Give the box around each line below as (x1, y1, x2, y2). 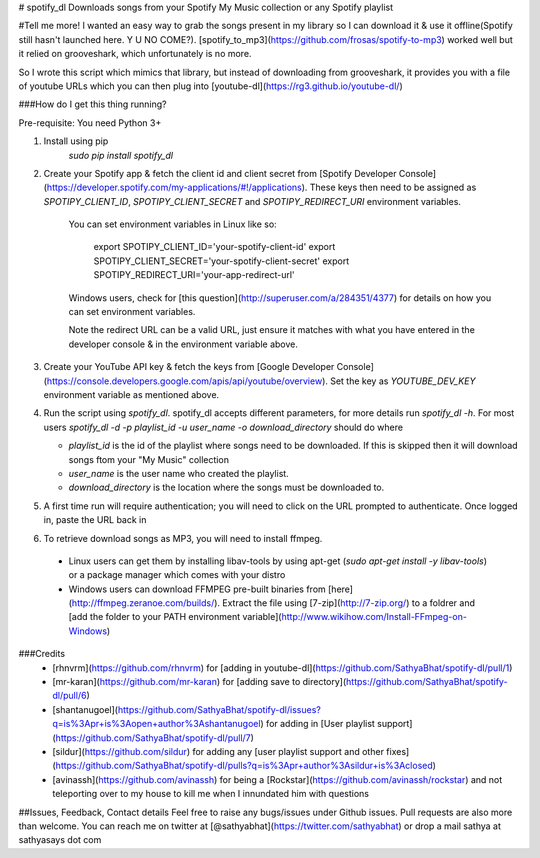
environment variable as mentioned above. (43, 388, 220, 400)
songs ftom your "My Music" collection (68, 453, 230, 465)
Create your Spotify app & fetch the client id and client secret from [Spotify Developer (43, 167, 397, 179)
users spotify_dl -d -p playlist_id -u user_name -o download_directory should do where (43, 421, 404, 433)
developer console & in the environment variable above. (68, 338, 299, 350)
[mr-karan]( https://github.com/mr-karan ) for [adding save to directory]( (52, 676, 347, 688)
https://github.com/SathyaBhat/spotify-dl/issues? (117, 703, 322, 715)
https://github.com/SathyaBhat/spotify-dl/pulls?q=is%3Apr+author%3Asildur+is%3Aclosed (55, 760, 434, 772)
